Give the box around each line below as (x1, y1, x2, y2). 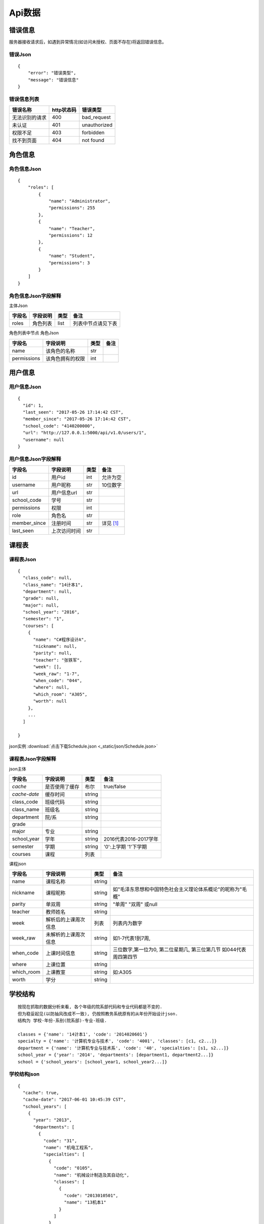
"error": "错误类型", (27, 70, 76, 76)
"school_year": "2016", (22, 610, 80, 615)
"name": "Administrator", (48, 198, 111, 204)
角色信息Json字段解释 (9, 292, 61, 299)
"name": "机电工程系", (43, 1145, 94, 1151)
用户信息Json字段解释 (9, 455, 61, 462)
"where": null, (33, 684, 69, 690)
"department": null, (22, 588, 72, 594)
